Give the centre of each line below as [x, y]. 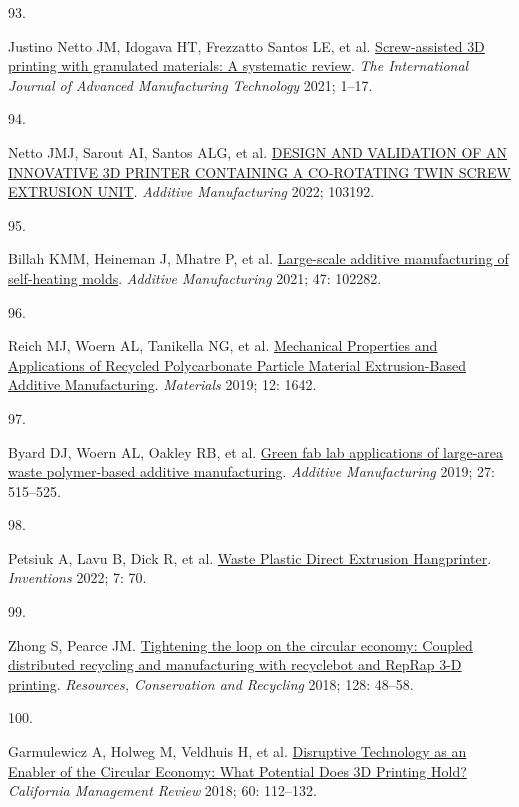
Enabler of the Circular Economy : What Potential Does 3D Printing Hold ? [237, 770]
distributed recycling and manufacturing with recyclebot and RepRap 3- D [235, 664]
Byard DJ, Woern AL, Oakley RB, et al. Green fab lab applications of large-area [256, 451]
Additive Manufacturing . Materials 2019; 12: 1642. [162, 384]
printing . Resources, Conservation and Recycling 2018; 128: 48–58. [211, 683]
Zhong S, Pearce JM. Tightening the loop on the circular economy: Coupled [240, 644]
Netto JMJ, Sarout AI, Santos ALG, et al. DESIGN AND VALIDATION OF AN [258, 151]
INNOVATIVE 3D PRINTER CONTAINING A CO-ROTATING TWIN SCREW [259, 171]
